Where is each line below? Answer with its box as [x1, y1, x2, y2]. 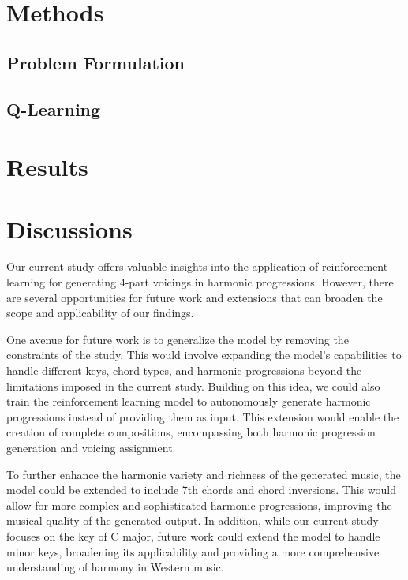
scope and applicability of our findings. [6, 305, 194, 321]
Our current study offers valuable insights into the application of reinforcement [6, 258, 388, 275]
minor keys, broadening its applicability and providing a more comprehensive [6, 543, 380, 559]
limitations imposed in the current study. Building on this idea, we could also [6, 377, 380, 394]
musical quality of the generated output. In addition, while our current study [6, 512, 379, 529]
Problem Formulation [6, 50, 185, 74]
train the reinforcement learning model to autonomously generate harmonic [6, 393, 371, 410]
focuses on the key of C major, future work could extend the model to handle [6, 527, 380, 544]
